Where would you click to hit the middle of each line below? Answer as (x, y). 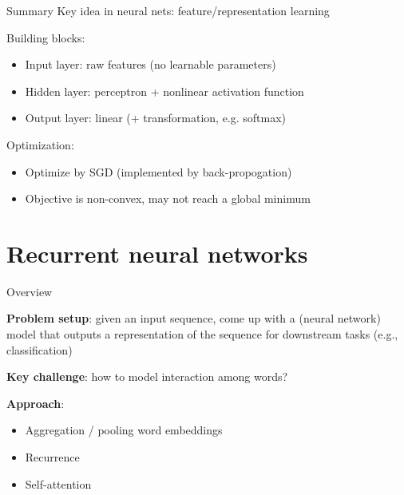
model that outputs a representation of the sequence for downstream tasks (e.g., (202, 334)
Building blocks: (46, 37)
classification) (40, 349)
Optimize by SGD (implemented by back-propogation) (158, 171)
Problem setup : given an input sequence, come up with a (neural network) (194, 318)
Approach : (36, 403)
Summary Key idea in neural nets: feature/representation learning (168, 10)
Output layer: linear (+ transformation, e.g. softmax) (156, 118)
